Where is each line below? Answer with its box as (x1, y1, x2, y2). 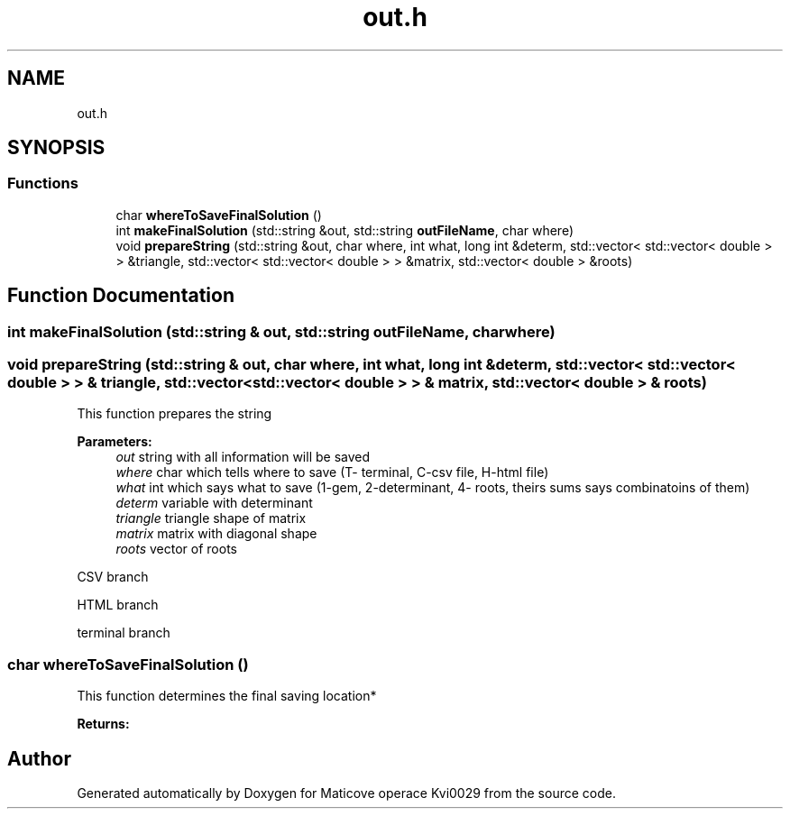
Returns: (77, 716, 130, 732)
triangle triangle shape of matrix (115, 510, 307, 527)
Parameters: (77, 434, 152, 450)
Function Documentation (7, 284, 234, 307)
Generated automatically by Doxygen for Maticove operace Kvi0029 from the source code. (77, 785, 616, 801)
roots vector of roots (115, 541, 237, 557)
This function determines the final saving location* (77, 688, 377, 704)
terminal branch (77, 625, 170, 641)
